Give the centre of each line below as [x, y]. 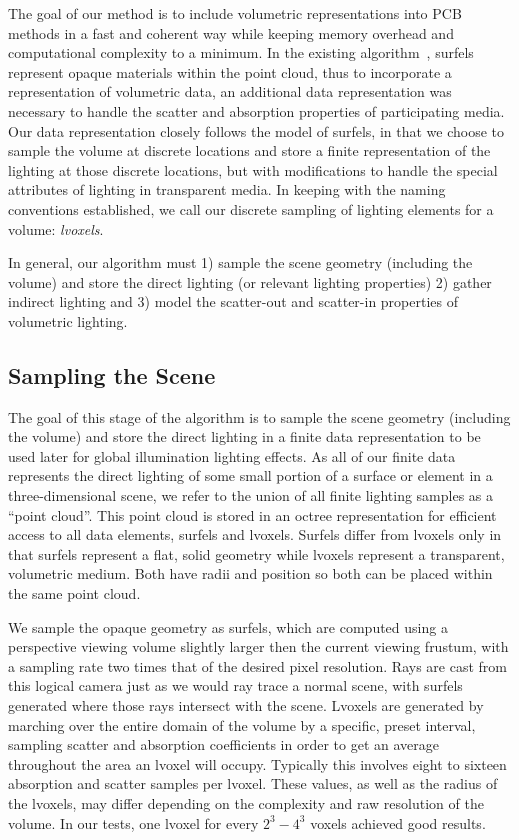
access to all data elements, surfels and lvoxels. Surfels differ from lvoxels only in [255, 534]
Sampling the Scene [112, 374]
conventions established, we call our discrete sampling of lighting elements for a [251, 208]
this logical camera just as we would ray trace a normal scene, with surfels [235, 685]
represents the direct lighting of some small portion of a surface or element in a [250, 475]
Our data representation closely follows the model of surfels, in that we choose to [256, 130]
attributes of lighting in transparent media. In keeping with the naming [227, 189]
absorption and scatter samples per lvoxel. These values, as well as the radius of [253, 783]
